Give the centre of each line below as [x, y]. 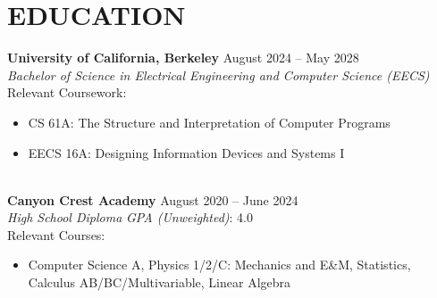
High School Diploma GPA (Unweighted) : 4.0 [130, 217]
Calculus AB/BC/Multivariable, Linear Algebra [160, 282]
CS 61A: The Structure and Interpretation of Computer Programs [209, 122]
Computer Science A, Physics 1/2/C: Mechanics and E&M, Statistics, [219, 265]
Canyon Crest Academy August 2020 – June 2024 [153, 199]
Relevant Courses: [56, 234]
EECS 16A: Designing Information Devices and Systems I [186, 152]
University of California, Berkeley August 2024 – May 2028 [183, 58]
